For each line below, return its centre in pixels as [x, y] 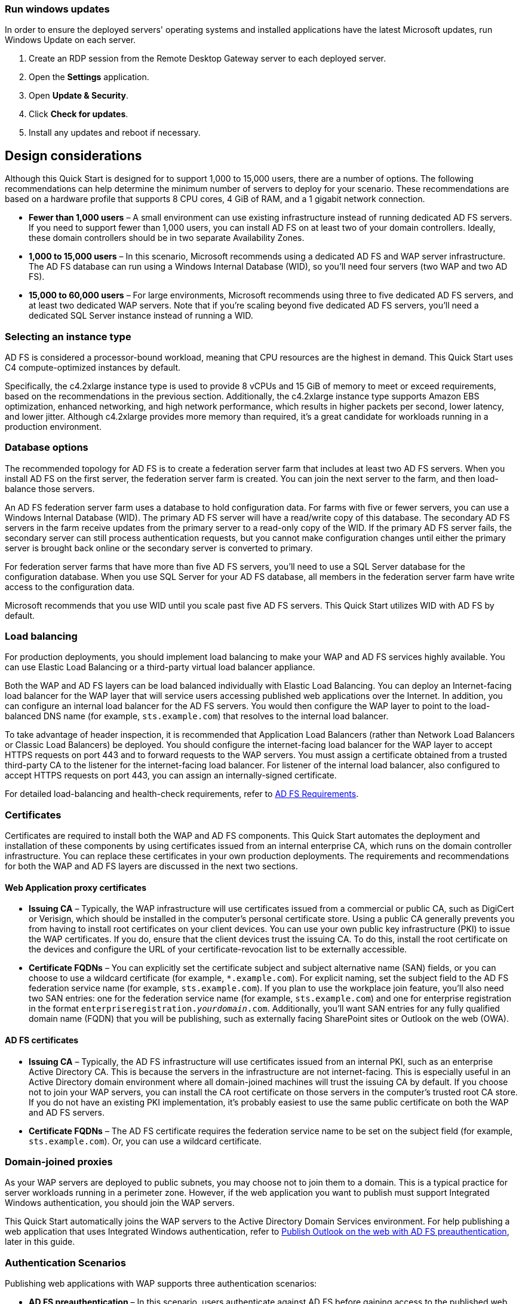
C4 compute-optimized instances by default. [93, 367]
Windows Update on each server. [70, 40]
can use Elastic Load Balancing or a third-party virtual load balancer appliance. [160, 667]
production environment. [53, 426]
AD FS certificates [42, 1040]
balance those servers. [50, 488]
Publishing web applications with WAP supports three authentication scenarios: [161, 1284]
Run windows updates [57, 9]
